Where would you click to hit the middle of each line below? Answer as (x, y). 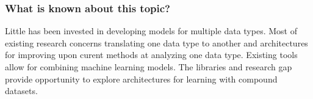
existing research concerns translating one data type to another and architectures (156, 42)
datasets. (21, 91)
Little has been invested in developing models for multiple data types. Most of (151, 31)
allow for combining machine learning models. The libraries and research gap (149, 67)
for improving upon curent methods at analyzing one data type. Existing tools (151, 55)
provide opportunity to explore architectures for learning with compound (141, 79)
